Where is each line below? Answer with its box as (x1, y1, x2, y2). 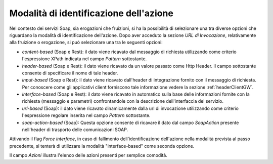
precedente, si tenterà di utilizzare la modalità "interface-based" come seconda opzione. (9, 143, 195, 149)
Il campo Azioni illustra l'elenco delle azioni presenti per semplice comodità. (9, 152, 168, 158)
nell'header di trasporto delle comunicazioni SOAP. (22, 127, 128, 133)
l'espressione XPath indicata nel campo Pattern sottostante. (22, 56, 147, 62)
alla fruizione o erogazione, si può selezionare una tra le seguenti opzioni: (9, 39, 163, 46)
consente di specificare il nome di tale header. (22, 70, 118, 76)
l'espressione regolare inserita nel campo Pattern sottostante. (22, 112, 151, 118)
